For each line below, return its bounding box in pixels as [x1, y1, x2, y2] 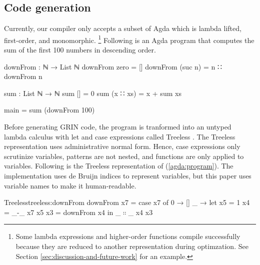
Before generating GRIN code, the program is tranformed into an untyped [4, 121, 231, 132]
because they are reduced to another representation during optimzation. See [15, 240, 248, 251]
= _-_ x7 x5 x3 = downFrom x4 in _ [4, 206, 121, 217]
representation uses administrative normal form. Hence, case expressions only [4, 141, 240, 151]
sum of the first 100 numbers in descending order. [4, 44, 156, 55]
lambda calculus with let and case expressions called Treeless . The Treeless [4, 131, 235, 141]
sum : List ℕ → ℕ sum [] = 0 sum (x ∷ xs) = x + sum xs [4, 87, 181, 98]
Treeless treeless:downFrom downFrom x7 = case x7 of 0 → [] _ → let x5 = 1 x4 [4, 197, 250, 207]
